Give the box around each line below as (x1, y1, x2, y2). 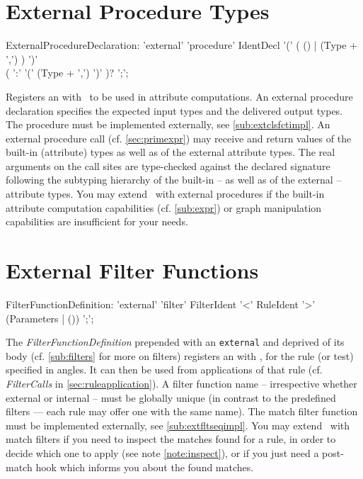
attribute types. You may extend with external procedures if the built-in (6, 186, 325, 201)
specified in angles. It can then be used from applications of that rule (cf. (6, 362, 323, 377)
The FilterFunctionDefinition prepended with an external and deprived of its (6, 334, 345, 349)
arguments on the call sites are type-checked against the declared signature (6, 158, 330, 173)
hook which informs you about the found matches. (35, 459, 254, 474)
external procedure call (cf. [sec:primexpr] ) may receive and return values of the (6, 130, 352, 145)
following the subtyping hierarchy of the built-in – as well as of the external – (6, 172, 342, 187)
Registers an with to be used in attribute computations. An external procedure (6, 89, 353, 103)
